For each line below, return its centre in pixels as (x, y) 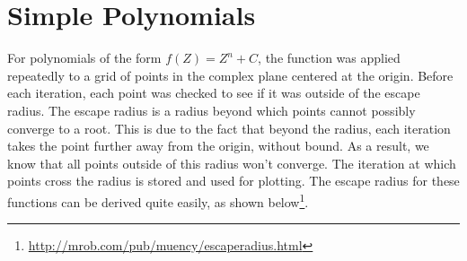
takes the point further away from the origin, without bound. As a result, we (218, 146)
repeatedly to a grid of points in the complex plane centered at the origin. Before (230, 75)
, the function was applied (329, 58)
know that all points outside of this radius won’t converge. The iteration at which (232, 163)
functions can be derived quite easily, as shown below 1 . (158, 200)
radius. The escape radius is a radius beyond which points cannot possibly (211, 110)
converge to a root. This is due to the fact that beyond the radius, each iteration (229, 128)
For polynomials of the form (84, 58)
